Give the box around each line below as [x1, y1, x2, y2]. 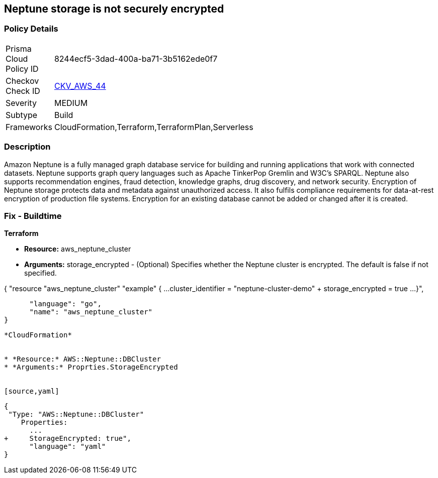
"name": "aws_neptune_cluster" [29, 308, 153, 316]
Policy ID [6, 63, 39, 74]
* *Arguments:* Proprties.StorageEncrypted [4, 363, 178, 372]
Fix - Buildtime [4, 210, 62, 221]
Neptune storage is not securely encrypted [4, 3, 224, 15]
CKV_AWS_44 [54, 80, 106, 91]
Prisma [6, 43, 32, 54]
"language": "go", [29, 300, 102, 308]
